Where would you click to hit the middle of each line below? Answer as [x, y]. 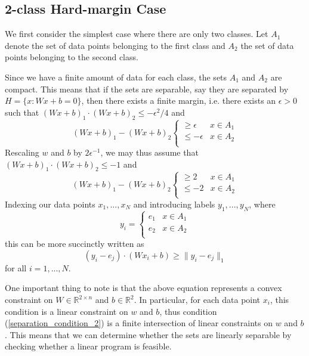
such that [22, 112]
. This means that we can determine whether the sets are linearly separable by [148, 334]
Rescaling [22, 152]
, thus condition [188, 311]
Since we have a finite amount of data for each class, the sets [116, 77]
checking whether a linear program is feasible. [88, 346]
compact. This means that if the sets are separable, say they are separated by [147, 89]
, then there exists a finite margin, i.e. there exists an [179, 100]
